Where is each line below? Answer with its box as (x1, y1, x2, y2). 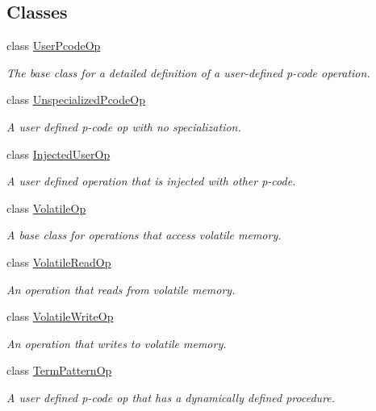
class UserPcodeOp (6, 37, 101, 54)
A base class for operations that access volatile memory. (6, 226, 282, 243)
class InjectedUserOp (6, 145, 111, 162)
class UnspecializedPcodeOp (6, 91, 145, 108)
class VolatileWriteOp (6, 308, 114, 325)
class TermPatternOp (6, 362, 112, 379)
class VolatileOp (6, 199, 86, 216)
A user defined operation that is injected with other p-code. (6, 172, 296, 189)
